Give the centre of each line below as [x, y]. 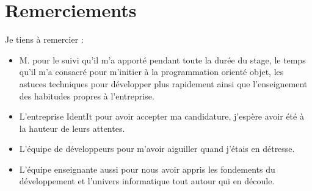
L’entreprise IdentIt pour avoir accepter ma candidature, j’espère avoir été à [161, 116]
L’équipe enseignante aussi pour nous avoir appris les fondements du [147, 169]
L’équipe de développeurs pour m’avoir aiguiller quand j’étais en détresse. [157, 149]
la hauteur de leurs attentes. [72, 128]
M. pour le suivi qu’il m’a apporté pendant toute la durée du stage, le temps [162, 59]
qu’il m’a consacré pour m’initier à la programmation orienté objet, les [151, 72]
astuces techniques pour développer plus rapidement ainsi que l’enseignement [163, 83]
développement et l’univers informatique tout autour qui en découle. [147, 181]
